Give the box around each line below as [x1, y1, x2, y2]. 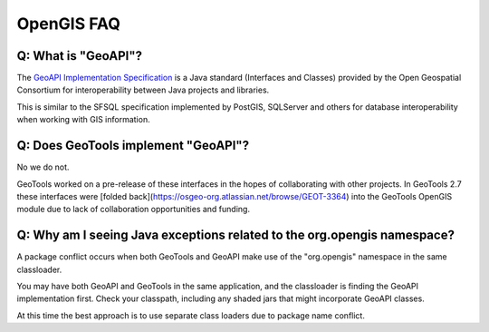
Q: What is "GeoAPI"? [16, 48, 142, 63]
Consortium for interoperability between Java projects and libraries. [16, 84, 270, 95]
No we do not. [16, 161, 70, 172]
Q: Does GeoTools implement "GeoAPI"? [16, 138, 249, 153]
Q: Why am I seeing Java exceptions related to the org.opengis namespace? [16, 228, 455, 243]
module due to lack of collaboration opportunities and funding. [16, 204, 251, 215]
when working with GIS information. [16, 114, 150, 125]
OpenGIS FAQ [16, 14, 121, 34]
